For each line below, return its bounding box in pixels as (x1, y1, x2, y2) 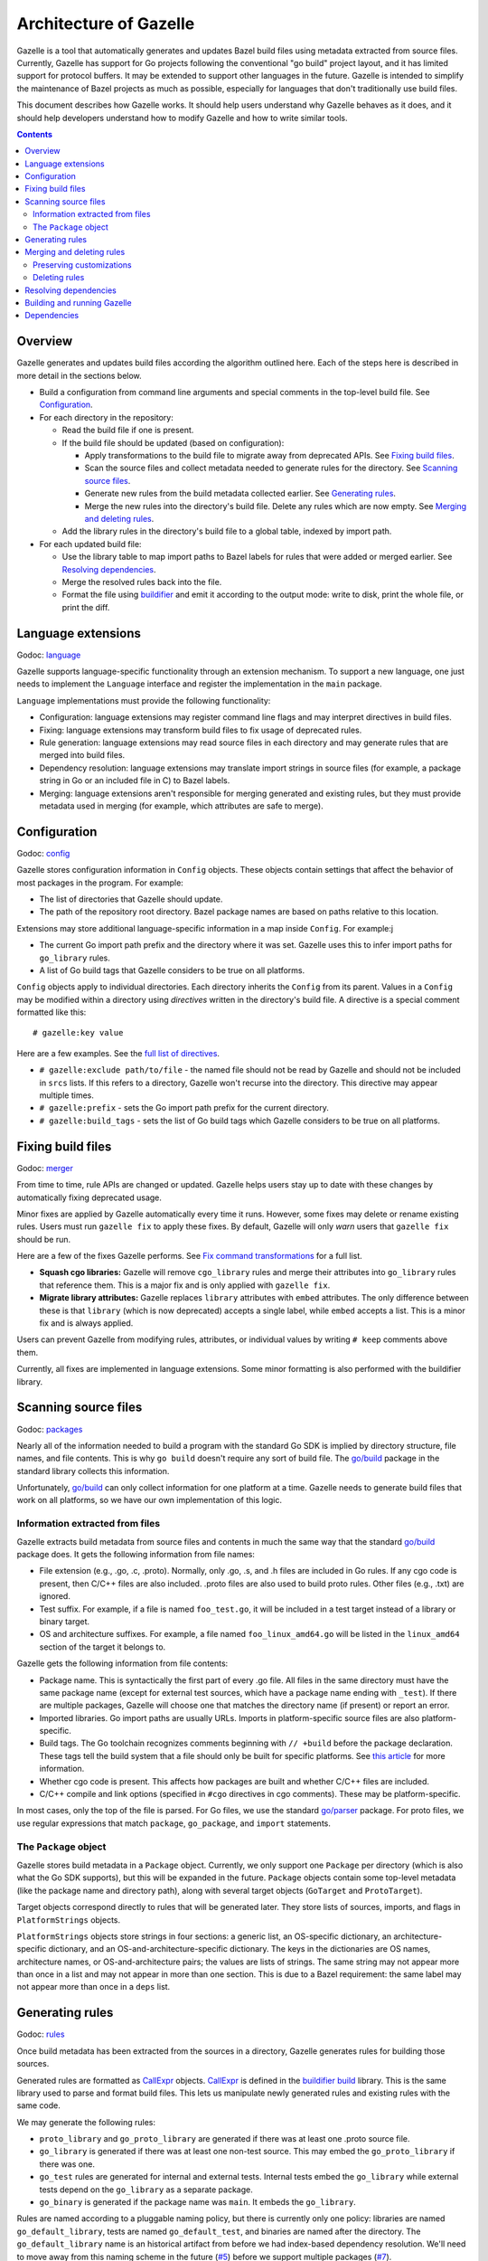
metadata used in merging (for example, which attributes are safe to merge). (39, 800, 324, 811)
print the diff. (61, 601, 110, 612)
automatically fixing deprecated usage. (16, 1192, 163, 1203)
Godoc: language (16, 649, 81, 660)
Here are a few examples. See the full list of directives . (16, 1047, 221, 1058)
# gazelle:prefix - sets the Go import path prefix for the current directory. (39, 1102, 330, 1113)
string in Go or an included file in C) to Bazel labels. (39, 775, 230, 786)
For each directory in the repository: (39, 412, 174, 422)
